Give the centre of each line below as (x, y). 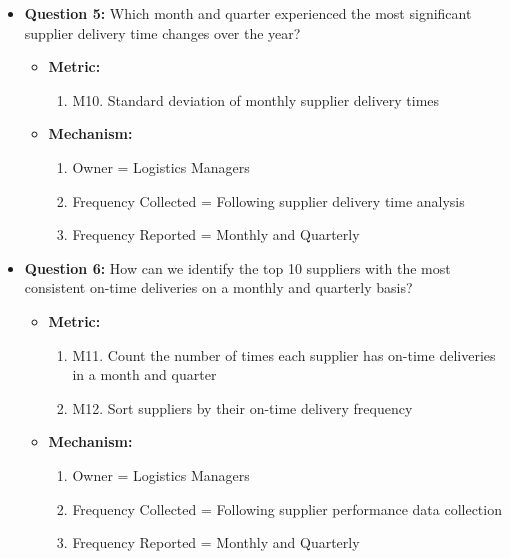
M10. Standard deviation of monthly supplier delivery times (256, 99)
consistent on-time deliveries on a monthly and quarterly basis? (218, 287)
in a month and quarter (144, 374)
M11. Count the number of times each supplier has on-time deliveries (284, 354)
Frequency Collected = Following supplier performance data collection (287, 508)
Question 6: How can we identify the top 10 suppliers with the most (237, 267)
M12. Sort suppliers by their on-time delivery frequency (242, 407)
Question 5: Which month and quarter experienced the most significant (248, 13)
